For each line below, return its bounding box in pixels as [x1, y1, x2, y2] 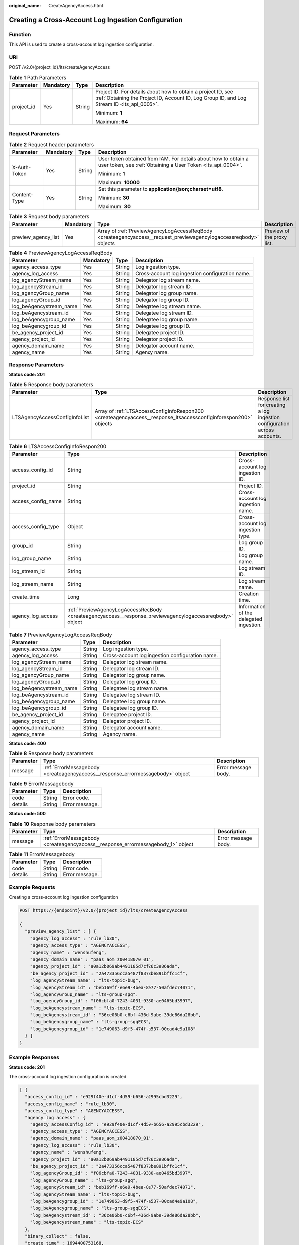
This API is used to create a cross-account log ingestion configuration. [9, 41, 154, 47]
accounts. [258, 433, 282, 440]
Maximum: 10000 [98, 179, 140, 186]
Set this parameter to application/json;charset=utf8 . [98, 186, 224, 193]
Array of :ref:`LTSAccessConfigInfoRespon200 [94, 408, 204, 415]
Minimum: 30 [98, 194, 130, 201]
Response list [258, 395, 290, 402]
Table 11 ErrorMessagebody [9, 851, 75, 858]
